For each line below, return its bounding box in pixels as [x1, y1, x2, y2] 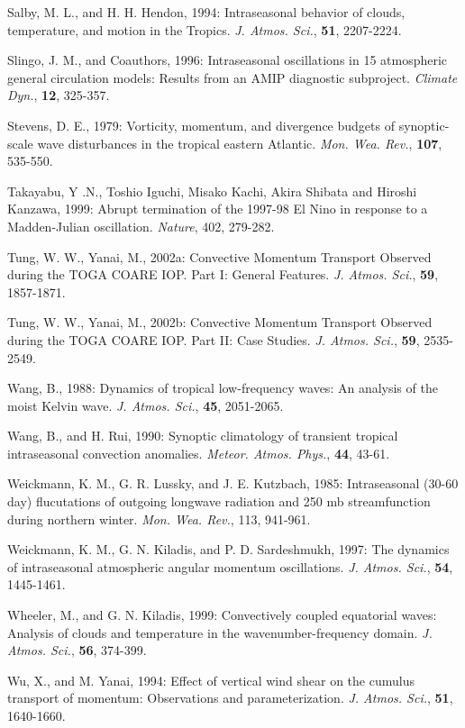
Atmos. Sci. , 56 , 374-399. [7, 641, 147, 660]
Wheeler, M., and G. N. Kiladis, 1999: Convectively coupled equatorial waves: [7, 605, 437, 624]
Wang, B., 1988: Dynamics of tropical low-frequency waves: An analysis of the [7, 378, 438, 397]
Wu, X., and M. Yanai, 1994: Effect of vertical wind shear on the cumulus [7, 670, 415, 689]
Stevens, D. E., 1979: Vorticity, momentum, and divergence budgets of [7, 115, 395, 134]
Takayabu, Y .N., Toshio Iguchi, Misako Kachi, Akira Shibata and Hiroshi [7, 181, 417, 200]
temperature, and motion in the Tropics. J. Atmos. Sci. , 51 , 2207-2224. [7, 20, 402, 39]
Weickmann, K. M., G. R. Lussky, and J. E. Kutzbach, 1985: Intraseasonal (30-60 [7, 474, 459, 493]
